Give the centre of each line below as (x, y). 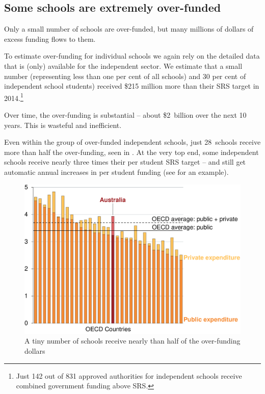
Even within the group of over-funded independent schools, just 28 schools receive (132, 142)
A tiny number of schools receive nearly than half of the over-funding (132, 341)
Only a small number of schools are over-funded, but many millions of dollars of (129, 29)
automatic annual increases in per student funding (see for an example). (116, 172)
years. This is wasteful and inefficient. (63, 125)
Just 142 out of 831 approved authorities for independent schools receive (129, 375)
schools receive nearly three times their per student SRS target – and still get (125, 162)
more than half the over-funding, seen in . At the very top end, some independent (131, 152)
